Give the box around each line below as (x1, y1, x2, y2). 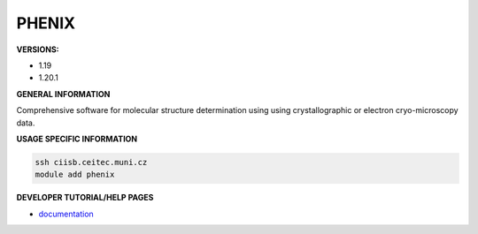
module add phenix (35, 170, 115, 180)
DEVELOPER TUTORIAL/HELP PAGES (16, 192, 154, 203)
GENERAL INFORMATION (16, 88, 111, 99)
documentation (38, 208, 95, 219)
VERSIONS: (16, 44, 59, 55)
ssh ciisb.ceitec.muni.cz (35, 157, 148, 167)
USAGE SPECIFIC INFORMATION (16, 133, 138, 144)
